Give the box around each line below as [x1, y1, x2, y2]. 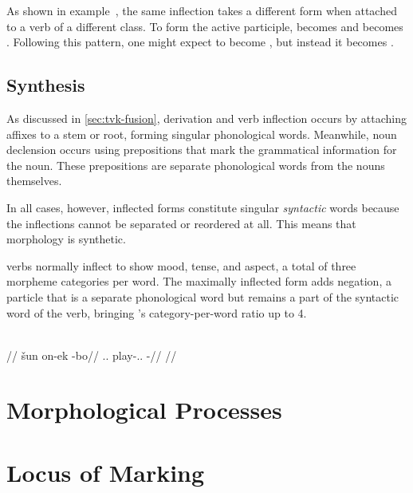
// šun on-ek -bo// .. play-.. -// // [6, 346, 177, 363]
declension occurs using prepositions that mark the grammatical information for [6, 141, 397, 158]
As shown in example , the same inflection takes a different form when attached [6, 2, 397, 18]
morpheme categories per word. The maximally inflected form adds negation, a [6, 273, 391, 290]
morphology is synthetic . [6, 231, 126, 247]
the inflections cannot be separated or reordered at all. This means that [6, 215, 356, 231]
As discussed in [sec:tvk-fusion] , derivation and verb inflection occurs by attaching [6, 109, 407, 126]
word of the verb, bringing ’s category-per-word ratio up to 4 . [6, 304, 307, 321]
